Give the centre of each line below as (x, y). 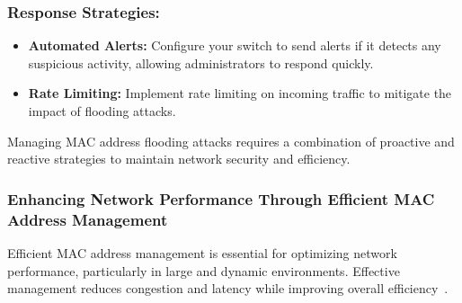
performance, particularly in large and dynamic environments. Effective (204, 270)
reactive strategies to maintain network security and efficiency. (179, 159)
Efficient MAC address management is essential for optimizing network (202, 252)
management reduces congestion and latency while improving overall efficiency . (228, 288)
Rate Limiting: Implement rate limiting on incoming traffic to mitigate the (240, 93)
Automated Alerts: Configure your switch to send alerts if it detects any (235, 45)
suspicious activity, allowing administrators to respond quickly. (201, 62)
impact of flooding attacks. (102, 111)
